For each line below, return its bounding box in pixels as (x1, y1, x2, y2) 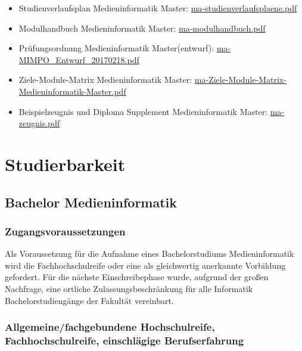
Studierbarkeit (5, 151, 126, 176)
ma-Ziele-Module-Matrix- (194, 73, 287, 86)
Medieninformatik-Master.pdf (18, 85, 126, 97)
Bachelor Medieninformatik (5, 192, 178, 211)
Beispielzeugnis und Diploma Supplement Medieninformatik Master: (18, 105, 268, 117)
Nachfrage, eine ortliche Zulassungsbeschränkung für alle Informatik (5, 282, 253, 294)
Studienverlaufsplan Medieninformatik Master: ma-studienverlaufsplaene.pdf (18, 2, 297, 14)
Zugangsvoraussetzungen (5, 223, 126, 238)
